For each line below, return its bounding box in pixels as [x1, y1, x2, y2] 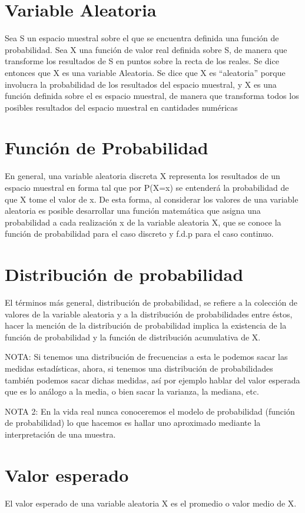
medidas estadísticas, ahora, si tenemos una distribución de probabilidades [5, 362, 273, 375]
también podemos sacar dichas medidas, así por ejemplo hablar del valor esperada [5, 373, 300, 386]
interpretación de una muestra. [5, 428, 116, 441]
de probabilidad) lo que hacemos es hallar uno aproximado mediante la [5, 416, 261, 429]
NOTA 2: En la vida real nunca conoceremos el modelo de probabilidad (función [5, 405, 295, 417]
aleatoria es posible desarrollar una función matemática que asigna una [5, 204, 261, 217]
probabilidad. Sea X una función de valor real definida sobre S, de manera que [5, 43, 287, 55]
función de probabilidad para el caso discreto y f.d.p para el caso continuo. [5, 227, 274, 240]
